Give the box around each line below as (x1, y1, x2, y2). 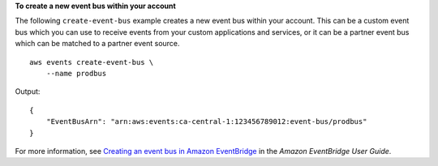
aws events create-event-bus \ (29, 57, 154, 66)
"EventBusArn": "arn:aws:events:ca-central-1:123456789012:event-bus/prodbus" (45, 117, 367, 126)
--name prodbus (45, 69, 107, 78)
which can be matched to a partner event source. (15, 39, 180, 49)
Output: (15, 87, 41, 96)
